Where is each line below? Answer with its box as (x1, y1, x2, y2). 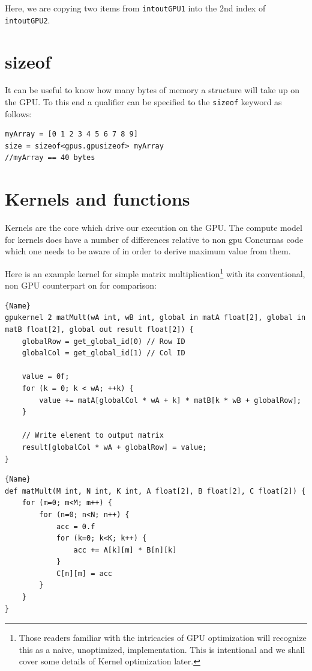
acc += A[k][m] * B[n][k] (73, 545, 177, 554)
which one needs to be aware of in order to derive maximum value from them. (5, 245, 291, 257)
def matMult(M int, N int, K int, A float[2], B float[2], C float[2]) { (5, 486, 306, 495)
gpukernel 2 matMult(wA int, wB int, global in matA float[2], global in (5, 313, 306, 322)
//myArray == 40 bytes (5, 153, 95, 162)
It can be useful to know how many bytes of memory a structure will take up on (5, 84, 300, 96)
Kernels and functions (5, 186, 190, 211)
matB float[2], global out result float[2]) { (5, 325, 194, 334)
